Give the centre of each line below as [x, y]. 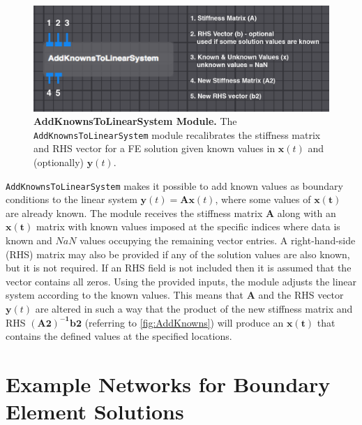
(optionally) [59, 162]
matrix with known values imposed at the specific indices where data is [188, 226]
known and [29, 240]
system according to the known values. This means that [125, 295]
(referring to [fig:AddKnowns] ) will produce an [184, 322]
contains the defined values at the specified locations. [119, 336]
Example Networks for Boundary [168, 383]
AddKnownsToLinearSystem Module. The [135, 121]
